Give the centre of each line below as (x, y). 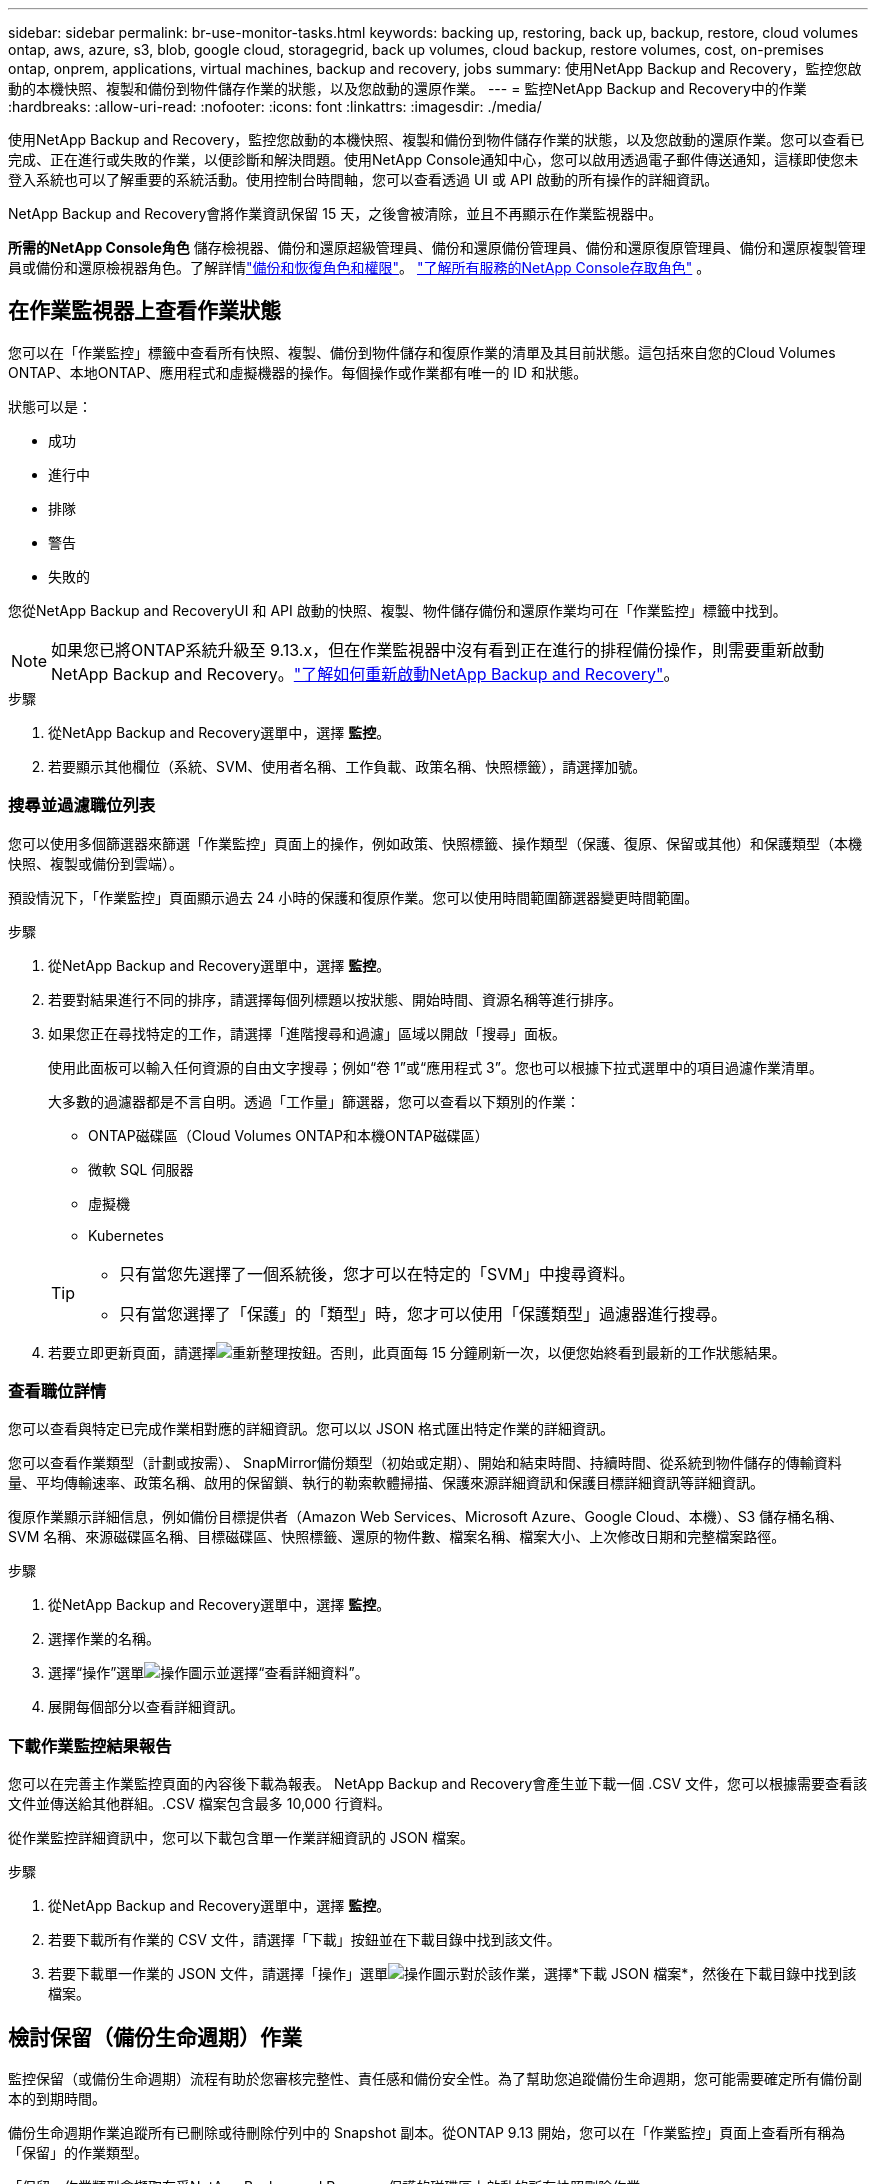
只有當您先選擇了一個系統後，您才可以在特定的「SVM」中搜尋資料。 (377, 1273)
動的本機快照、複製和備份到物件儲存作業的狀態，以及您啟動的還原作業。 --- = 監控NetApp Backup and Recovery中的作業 (407, 88)
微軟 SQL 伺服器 (141, 1169)
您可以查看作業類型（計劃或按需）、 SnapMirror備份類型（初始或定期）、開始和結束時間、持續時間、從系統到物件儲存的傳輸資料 (425, 1463)
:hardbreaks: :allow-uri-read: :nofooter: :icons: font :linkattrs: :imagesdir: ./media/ (275, 106)
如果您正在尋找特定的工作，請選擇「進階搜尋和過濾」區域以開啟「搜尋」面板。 (307, 1033)
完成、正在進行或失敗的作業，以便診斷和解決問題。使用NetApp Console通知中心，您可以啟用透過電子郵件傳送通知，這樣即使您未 (433, 159)
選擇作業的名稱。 (104, 1639)
